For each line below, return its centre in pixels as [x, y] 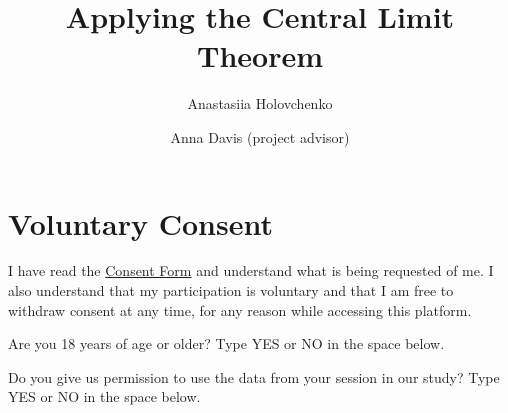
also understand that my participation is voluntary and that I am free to [231, 290]
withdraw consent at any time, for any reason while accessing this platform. [240, 309]
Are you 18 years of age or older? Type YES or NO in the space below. [226, 343]
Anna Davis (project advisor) [260, 136]
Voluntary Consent [140, 222]
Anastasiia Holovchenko [260, 103]
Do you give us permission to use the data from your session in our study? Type [254, 376]
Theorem [259, 55]
